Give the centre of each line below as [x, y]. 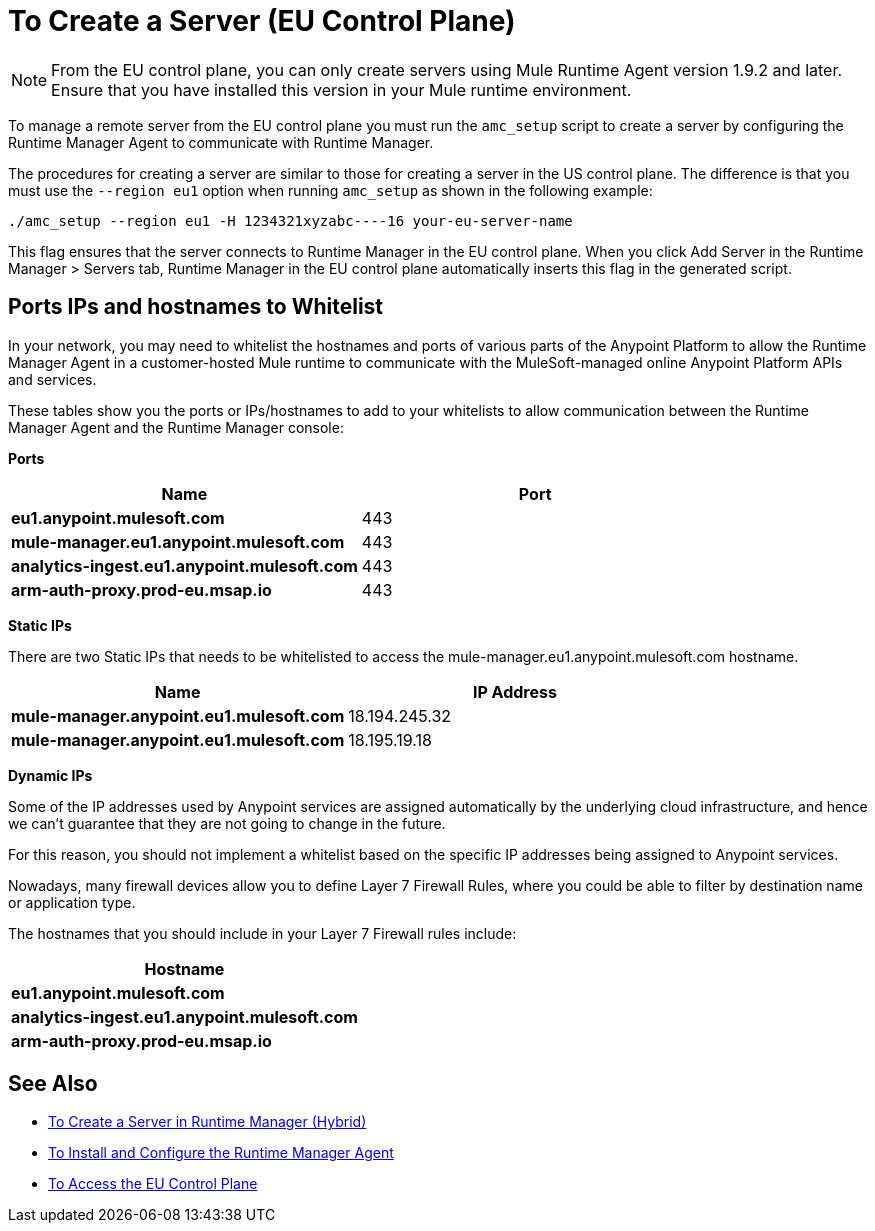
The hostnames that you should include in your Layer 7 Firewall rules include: [262, 933]
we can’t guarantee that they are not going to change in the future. [227, 823]
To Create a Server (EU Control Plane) [262, 21]
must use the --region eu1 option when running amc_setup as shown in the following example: [330, 190]
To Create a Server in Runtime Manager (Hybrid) [207, 1122]
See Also [53, 1084]
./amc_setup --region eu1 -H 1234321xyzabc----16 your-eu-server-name [290, 220]
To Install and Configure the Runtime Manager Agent [221, 1153]
